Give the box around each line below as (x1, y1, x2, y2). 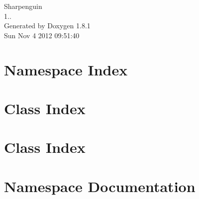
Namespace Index (4, 59, 128, 79)
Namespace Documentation (4, 176, 196, 196)
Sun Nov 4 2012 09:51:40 (4, 30, 80, 40)
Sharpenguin (4, 1, 42, 11)
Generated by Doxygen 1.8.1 (4, 20, 91, 31)
